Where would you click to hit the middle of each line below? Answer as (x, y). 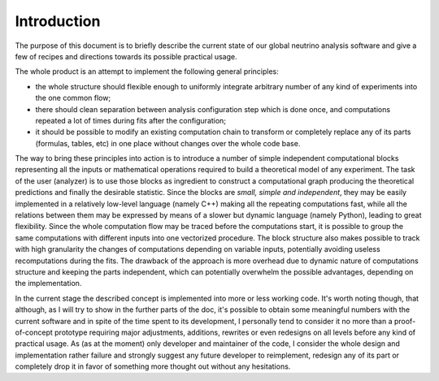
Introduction (58, 21)
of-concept (34, 332)
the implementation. (48, 284)
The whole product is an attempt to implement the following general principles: (147, 71)
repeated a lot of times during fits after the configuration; (131, 120)
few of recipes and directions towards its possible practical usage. (126, 56)
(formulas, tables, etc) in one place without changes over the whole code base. (168, 143)
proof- (405, 321)
